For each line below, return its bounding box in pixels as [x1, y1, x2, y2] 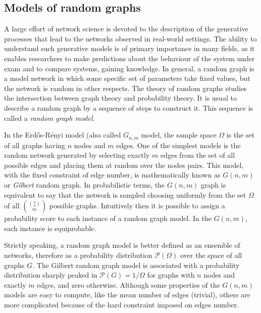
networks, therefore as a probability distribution [4, 249, 152, 260]
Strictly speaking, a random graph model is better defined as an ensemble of [4, 240, 240, 250]
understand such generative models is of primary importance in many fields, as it [4, 43, 255, 54]
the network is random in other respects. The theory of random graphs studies [4, 82, 247, 93]
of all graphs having [4, 140, 66, 150]
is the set [226, 129, 255, 140]
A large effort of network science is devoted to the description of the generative [4, 23, 248, 34]
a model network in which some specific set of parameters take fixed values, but [4, 73, 250, 83]
